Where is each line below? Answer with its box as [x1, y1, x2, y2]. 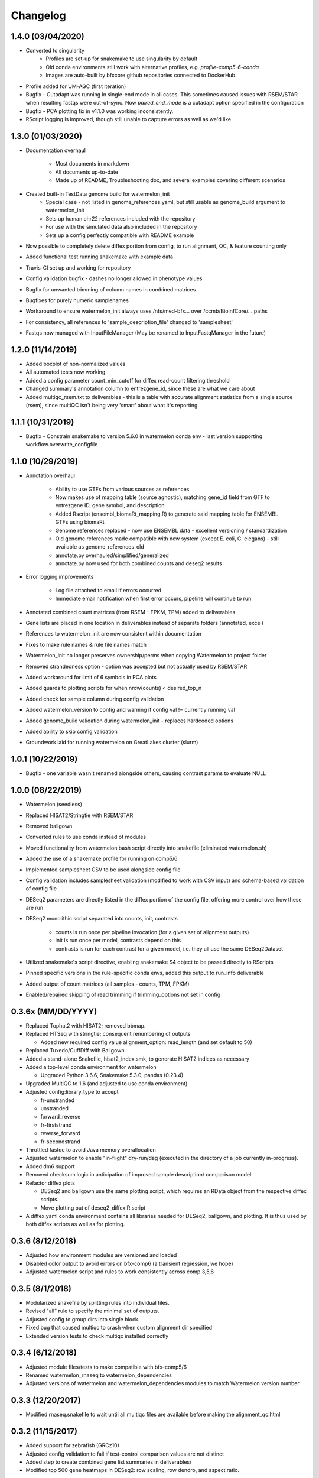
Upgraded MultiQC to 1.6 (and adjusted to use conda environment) [25, 1080, 188, 1087]
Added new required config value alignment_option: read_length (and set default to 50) [40, 1038, 252, 1046]
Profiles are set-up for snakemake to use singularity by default [45, 55, 198, 62]
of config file [25, 885, 57, 892]
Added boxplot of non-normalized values [25, 361, 126, 368]
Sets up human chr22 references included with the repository [45, 215, 196, 222]
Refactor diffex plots [25, 1179, 75, 1187]
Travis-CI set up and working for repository [25, 264, 131, 271]
